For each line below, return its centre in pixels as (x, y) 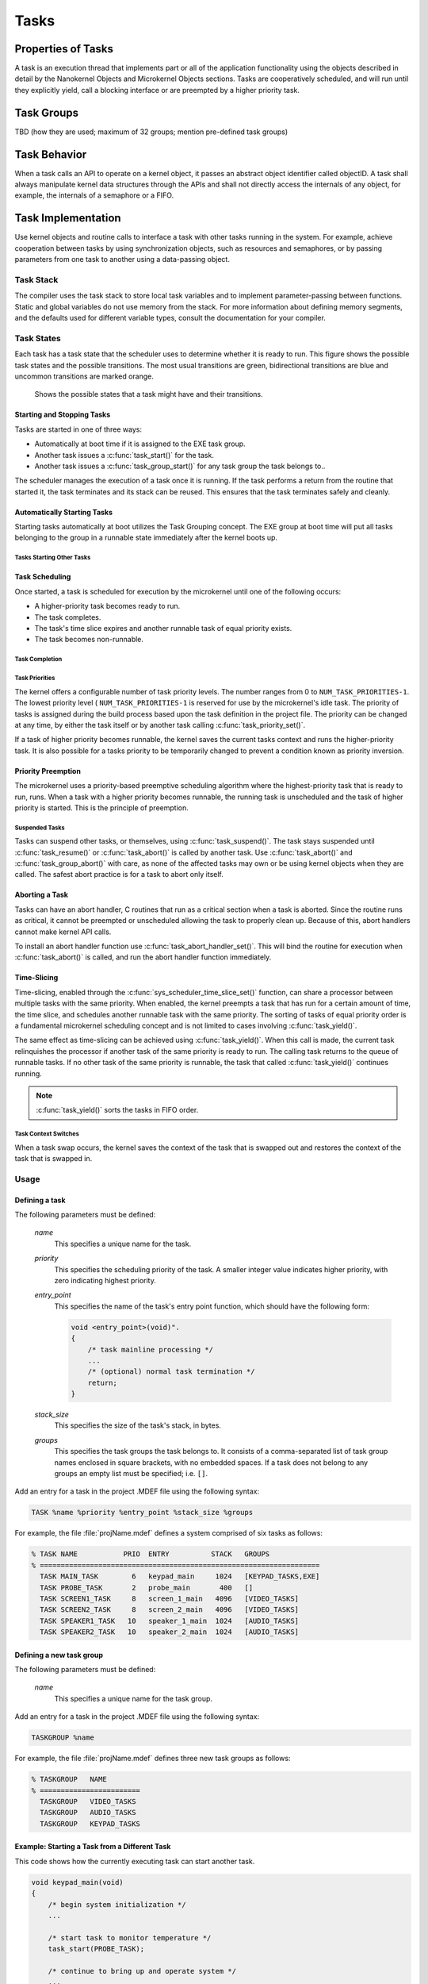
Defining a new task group (59, 1655)
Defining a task (40, 1200)
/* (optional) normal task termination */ (171, 1372)
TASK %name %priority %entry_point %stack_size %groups (142, 1513)
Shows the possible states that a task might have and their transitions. (149, 394)
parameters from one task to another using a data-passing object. (122, 260)
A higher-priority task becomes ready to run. (107, 606)
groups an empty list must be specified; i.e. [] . (131, 1474)
